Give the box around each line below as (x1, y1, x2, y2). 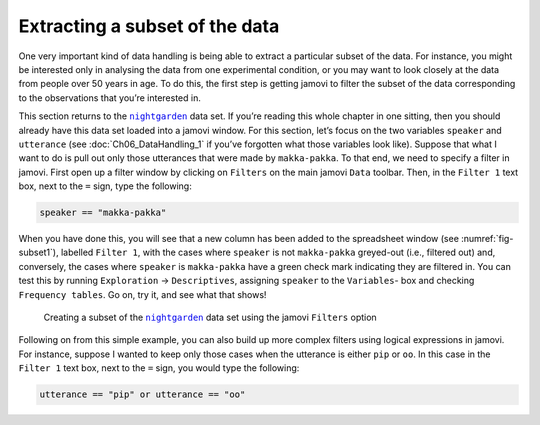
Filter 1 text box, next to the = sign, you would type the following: (18, 362, 300, 374)
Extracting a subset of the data (18, 15, 280, 37)
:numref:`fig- (461, 233, 514, 245)
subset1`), (18, 246, 59, 259)
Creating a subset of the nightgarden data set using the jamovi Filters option (43, 311, 377, 323)
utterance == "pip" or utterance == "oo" (39, 389, 246, 400)
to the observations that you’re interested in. (18, 91, 202, 104)
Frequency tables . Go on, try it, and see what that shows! (18, 288, 267, 300)
